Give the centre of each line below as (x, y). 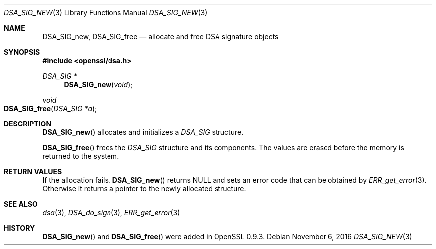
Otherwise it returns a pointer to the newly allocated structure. (144, 188)
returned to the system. (81, 156)
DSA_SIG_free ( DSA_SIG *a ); (51, 108)
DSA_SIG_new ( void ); (98, 84)
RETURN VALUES (33, 172)
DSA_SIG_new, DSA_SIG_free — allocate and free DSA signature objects (161, 37)
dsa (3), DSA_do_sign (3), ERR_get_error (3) (111, 212)
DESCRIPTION (28, 124)
